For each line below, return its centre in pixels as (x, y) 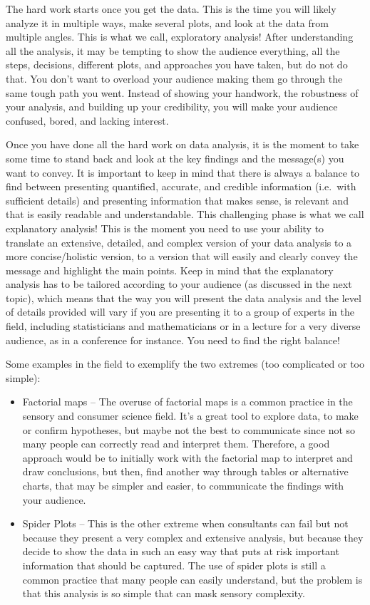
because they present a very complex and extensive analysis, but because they (193, 537)
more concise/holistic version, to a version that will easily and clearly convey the (182, 256)
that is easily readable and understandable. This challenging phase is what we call (185, 214)
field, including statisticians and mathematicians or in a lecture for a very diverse (183, 326)
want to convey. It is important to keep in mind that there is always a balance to (183, 172)
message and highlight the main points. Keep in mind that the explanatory (170, 270)
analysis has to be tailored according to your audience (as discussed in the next (179, 284)
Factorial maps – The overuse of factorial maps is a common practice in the (187, 402)
